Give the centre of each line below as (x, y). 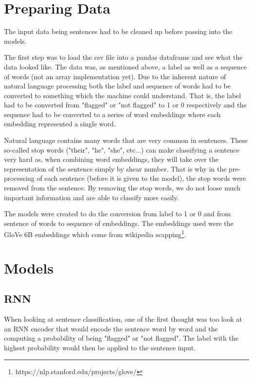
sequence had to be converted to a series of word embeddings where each (112, 114)
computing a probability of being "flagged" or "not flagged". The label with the (121, 338)
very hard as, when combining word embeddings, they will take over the (111, 159)
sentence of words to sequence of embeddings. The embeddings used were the (119, 223)
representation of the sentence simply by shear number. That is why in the (115, 168)
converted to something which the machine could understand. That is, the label (123, 95)
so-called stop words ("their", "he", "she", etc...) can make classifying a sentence (122, 149)
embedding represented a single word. (60, 124)
